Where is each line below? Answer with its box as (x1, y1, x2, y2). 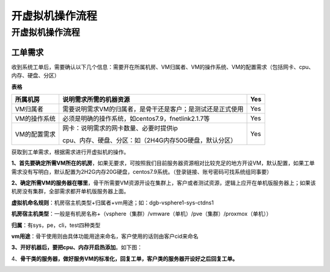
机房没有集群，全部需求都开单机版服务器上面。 (11, 188, 130, 195)
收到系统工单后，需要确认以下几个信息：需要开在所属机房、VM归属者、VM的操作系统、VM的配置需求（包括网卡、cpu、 (11, 63, 314, 70)
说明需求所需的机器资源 (62, 95, 130, 104)
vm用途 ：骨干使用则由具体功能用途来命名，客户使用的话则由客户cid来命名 (11, 232, 199, 240)
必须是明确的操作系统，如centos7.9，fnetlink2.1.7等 (62, 114, 210, 123)
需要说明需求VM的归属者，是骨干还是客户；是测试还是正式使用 (62, 104, 244, 113)
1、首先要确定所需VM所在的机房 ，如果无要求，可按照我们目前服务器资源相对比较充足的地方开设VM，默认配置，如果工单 (11, 159, 315, 167)
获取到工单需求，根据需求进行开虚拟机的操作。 (11, 148, 130, 156)
